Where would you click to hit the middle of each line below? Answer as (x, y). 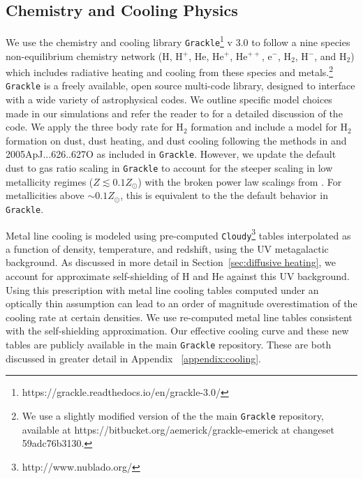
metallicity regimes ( (50, 181)
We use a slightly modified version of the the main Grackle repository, (173, 415)
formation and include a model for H (269, 127)
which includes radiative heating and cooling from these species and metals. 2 (170, 71)
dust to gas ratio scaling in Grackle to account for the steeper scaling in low (169, 168)
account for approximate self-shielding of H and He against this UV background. (178, 276)
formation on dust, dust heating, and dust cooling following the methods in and (176, 140)
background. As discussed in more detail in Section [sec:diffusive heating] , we (171, 262)
